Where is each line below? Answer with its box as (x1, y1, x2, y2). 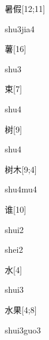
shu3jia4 (5, 22, 35, 35)
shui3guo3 (5, 323, 41, 336)
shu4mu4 (5, 183, 37, 195)
